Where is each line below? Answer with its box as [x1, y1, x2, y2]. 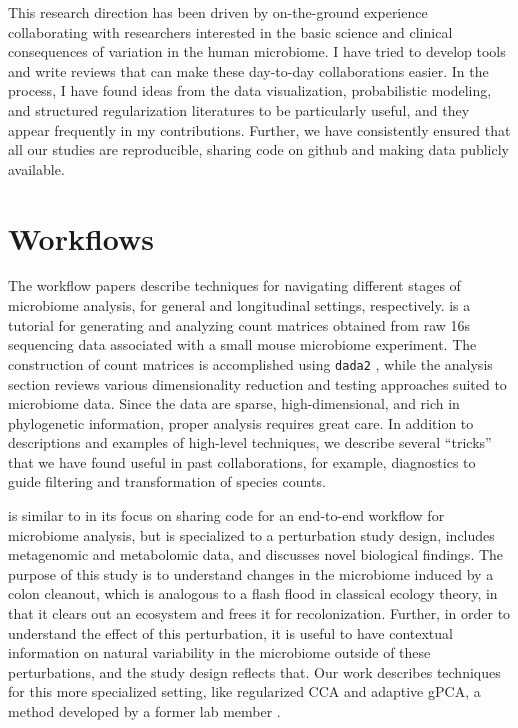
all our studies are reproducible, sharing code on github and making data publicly [8, 139, 510, 160]
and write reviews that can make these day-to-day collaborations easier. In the [8, 60, 489, 81]
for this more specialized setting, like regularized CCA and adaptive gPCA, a [8, 681, 481, 702]
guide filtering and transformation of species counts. [8, 471, 326, 492]
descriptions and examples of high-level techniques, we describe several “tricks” [8, 432, 492, 453]
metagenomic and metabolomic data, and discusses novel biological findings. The [8, 544, 504, 565]
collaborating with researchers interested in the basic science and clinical [8, 21, 453, 42]
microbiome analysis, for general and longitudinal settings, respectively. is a [8, 295, 471, 316]
